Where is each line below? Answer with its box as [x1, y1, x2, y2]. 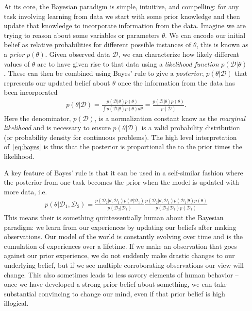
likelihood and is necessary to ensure [4, 122, 111, 133]
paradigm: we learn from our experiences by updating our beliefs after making [4, 222, 236, 232]
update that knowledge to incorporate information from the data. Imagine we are [4, 20, 246, 31]
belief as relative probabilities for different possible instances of [4, 39, 191, 50]
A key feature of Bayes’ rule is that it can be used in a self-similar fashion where [4, 167, 243, 177]
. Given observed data [45, 49, 110, 59]
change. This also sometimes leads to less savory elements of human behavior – [4, 269, 239, 279]
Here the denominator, [4, 113, 71, 123]
